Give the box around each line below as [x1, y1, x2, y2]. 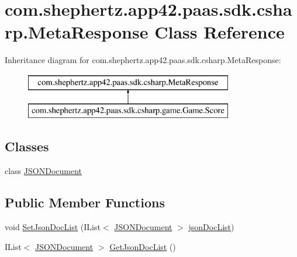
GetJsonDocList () [109, 240, 176, 252]
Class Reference [154, 20, 285, 44]
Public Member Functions [5, 193, 165, 211]
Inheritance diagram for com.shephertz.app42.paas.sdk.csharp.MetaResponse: [5, 54, 281, 66]
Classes [5, 137, 49, 155]
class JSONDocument [5, 165, 82, 177]
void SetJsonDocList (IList [5, 221, 101, 233]
